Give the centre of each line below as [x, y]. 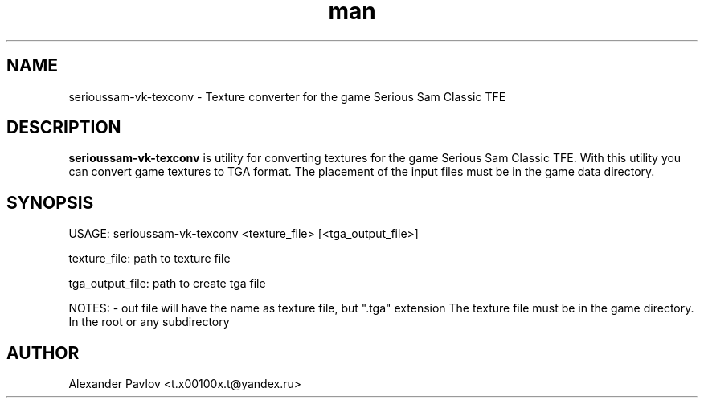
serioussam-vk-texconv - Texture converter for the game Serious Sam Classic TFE [287, 96]
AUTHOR [43, 353]
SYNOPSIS [50, 202]
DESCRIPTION [64, 128]
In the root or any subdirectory [149, 322]
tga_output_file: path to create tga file [167, 284]
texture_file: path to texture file [149, 259]
